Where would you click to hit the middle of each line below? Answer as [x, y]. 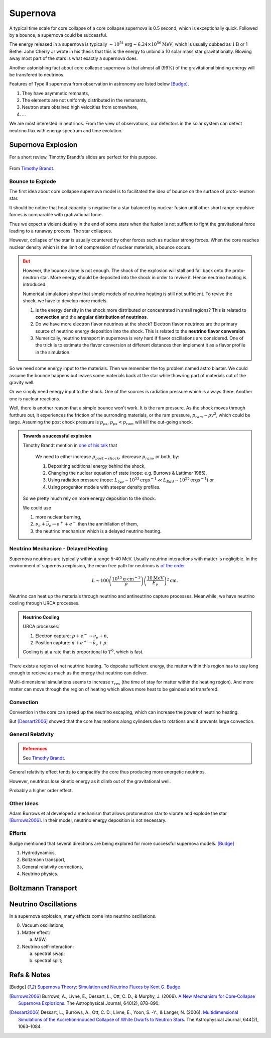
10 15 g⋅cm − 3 [126, 578]
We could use [37, 507]
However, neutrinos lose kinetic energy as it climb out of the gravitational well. [90, 781]
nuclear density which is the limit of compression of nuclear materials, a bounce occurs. [100, 247]
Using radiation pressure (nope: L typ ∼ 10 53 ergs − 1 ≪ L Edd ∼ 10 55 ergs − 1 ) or [131, 480]
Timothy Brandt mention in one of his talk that [70, 445]
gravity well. [22, 383]
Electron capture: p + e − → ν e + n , [72, 636]
